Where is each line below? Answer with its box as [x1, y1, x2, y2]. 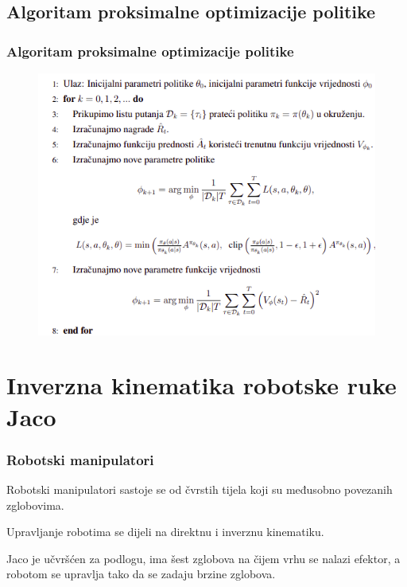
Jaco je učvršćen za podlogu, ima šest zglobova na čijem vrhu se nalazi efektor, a [6, 550, 401, 566]
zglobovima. [6, 496, 64, 513]
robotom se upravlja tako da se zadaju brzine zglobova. [6, 565, 276, 582]
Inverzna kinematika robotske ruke [6, 369, 397, 401]
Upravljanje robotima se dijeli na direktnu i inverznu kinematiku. [6, 523, 324, 540]
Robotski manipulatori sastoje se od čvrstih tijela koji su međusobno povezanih [6, 481, 393, 498]
